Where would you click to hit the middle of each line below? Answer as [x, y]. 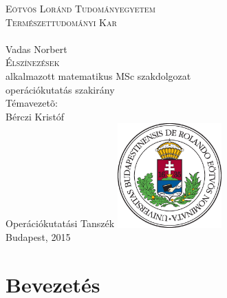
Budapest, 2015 [38, 237]
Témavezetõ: [32, 103]
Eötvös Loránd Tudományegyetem [80, 8]
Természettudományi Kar [61, 22]
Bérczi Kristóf [35, 116]
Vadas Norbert [36, 49]
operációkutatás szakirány [60, 89]
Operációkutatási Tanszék [60, 223]
